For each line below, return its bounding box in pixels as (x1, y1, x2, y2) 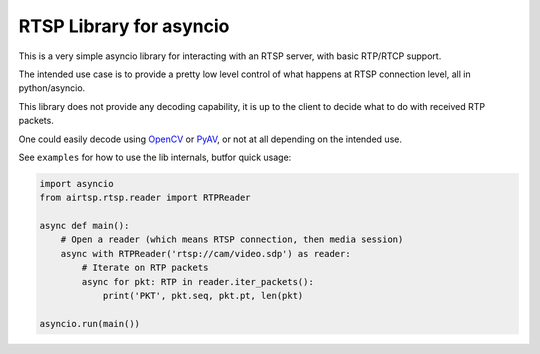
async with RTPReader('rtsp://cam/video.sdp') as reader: (60, 248, 351, 259)
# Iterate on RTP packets (81, 262, 209, 274)
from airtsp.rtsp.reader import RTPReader (39, 192, 251, 204)
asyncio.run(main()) (39, 318, 140, 329)
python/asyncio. (18, 82, 86, 94)
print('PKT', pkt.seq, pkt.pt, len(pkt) (102, 290, 304, 301)
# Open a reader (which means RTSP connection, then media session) (60, 234, 404, 245)
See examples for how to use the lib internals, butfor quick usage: (18, 151, 292, 163)
